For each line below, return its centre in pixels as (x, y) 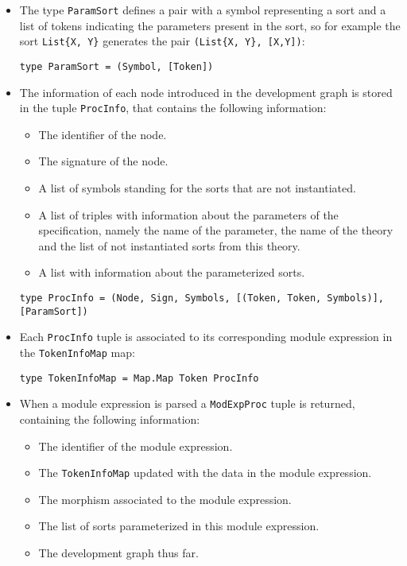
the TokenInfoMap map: (77, 352)
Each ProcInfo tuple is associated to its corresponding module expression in (206, 337)
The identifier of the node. (103, 134)
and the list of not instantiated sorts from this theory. (169, 245)
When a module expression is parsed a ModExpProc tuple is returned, (187, 403)
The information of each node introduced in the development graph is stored (206, 92)
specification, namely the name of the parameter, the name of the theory (216, 230)
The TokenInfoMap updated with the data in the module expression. (205, 473)
